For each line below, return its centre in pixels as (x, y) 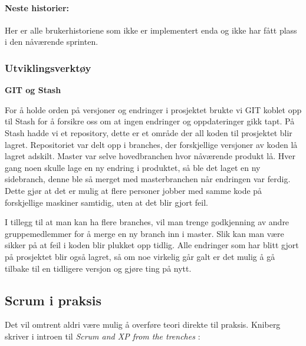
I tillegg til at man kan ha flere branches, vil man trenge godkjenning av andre (147, 222)
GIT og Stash (33, 90)
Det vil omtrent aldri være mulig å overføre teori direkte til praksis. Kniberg (143, 324)
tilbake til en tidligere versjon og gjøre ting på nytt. (98, 268)
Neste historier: (37, 7)
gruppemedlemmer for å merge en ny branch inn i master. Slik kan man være (144, 233)
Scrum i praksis (53, 300)
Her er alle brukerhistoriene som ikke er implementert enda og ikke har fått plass (151, 30)
